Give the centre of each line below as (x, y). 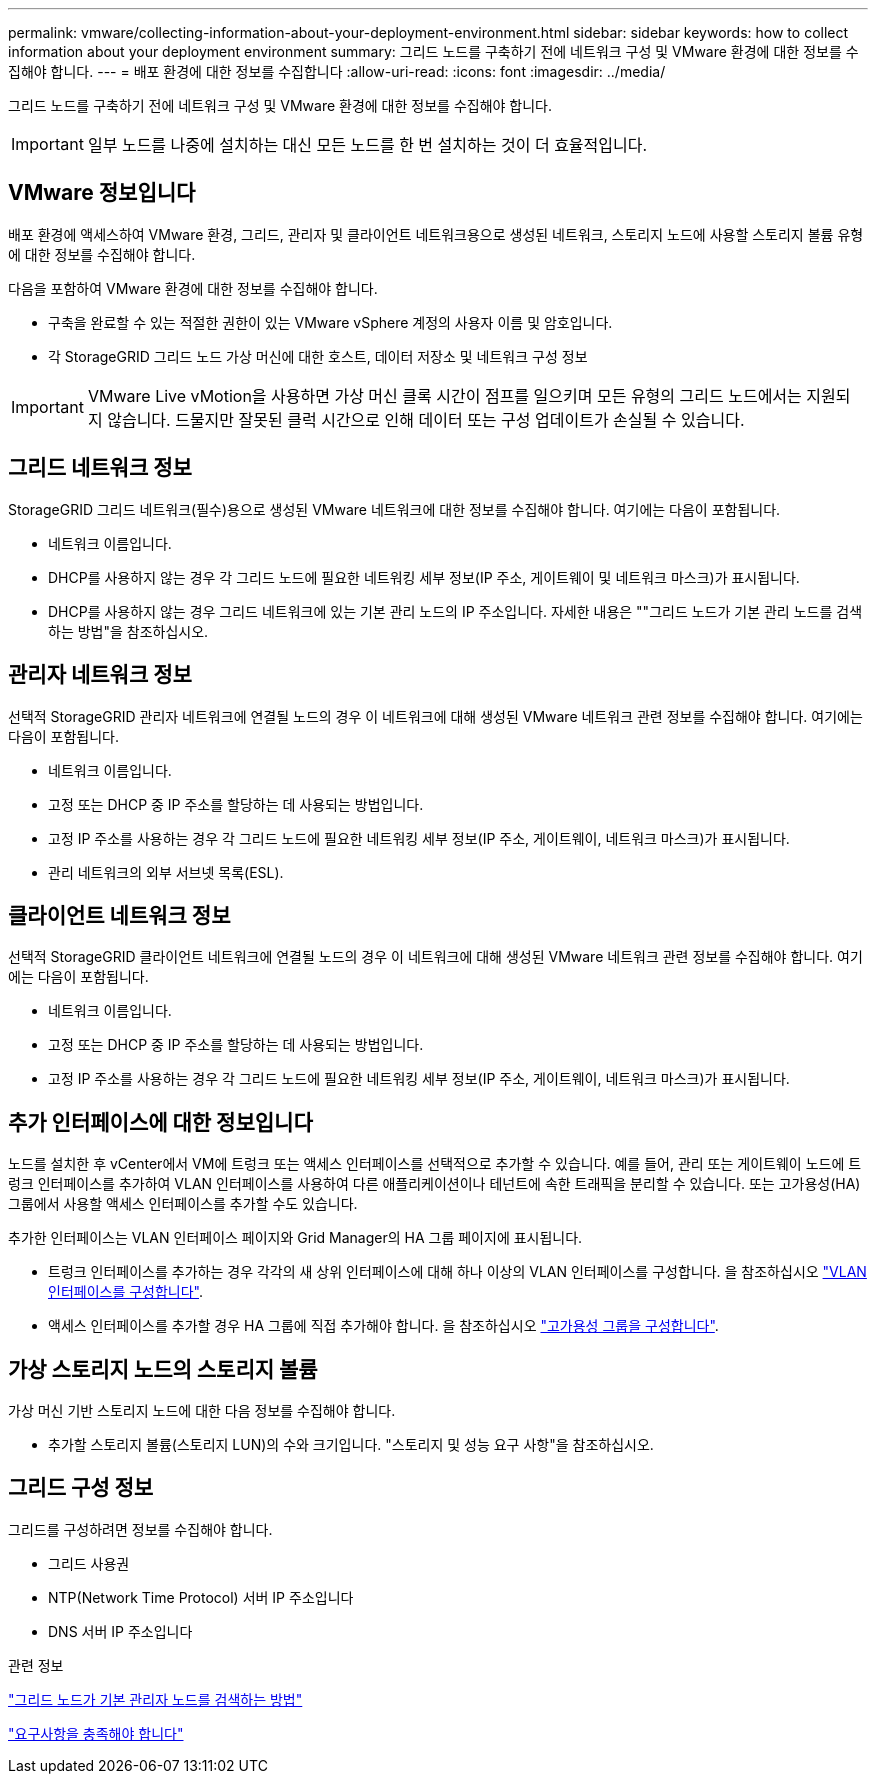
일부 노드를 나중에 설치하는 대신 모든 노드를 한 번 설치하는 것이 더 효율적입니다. (367, 145)
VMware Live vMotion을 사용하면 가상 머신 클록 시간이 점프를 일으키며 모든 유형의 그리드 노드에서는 (444, 395)
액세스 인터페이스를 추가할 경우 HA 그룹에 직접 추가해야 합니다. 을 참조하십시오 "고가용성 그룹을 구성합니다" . (383, 1326)
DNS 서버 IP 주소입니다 (120, 1631)
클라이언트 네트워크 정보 (119, 915)
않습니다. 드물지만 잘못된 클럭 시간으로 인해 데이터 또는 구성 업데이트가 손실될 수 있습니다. (426, 419)
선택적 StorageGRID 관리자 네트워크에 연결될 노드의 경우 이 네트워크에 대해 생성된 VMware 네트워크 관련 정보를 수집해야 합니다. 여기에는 (435, 716)
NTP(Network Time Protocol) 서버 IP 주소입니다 (201, 1597)
